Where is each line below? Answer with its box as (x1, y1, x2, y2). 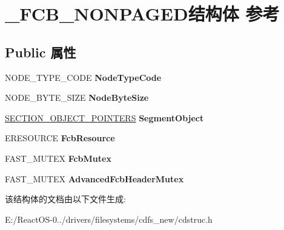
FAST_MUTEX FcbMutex (5, 152, 111, 164)
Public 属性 (5, 42, 76, 61)
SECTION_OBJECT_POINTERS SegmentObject (5, 111, 204, 124)
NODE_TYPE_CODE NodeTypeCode (5, 71, 162, 83)
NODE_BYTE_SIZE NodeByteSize (5, 91, 149, 104)
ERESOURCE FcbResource (5, 132, 115, 144)
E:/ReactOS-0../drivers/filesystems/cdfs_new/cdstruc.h (5, 212, 213, 225)
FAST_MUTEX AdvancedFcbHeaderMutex (5, 172, 184, 185)
